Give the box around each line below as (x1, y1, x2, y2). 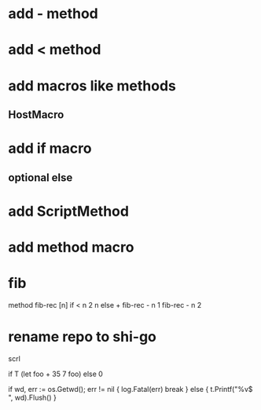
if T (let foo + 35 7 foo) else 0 (8, 369, 104, 379)
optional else (8, 171, 73, 184)
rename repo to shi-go (8, 328, 157, 346)
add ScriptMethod (8, 202, 130, 220)
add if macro (8, 139, 92, 157)
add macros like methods (8, 76, 177, 94)
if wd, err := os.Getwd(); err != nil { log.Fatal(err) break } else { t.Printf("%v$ (8, 384, 253, 393)
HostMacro (8, 108, 64, 121)
